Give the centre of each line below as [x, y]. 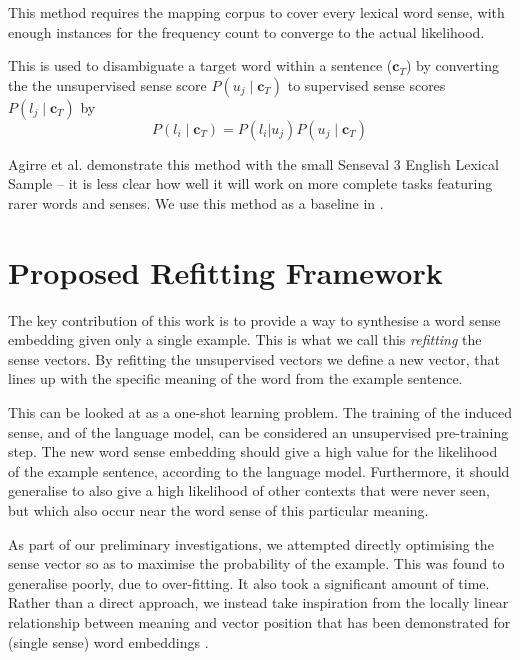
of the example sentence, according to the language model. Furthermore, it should [259, 470]
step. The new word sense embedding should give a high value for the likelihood [253, 451]
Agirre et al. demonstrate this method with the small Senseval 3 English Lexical [253, 163]
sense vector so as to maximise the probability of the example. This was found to [256, 563]
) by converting [452, 65]
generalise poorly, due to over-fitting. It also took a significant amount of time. [249, 582]
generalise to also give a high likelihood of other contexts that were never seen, [249, 490]
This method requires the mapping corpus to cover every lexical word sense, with [256, 12]
